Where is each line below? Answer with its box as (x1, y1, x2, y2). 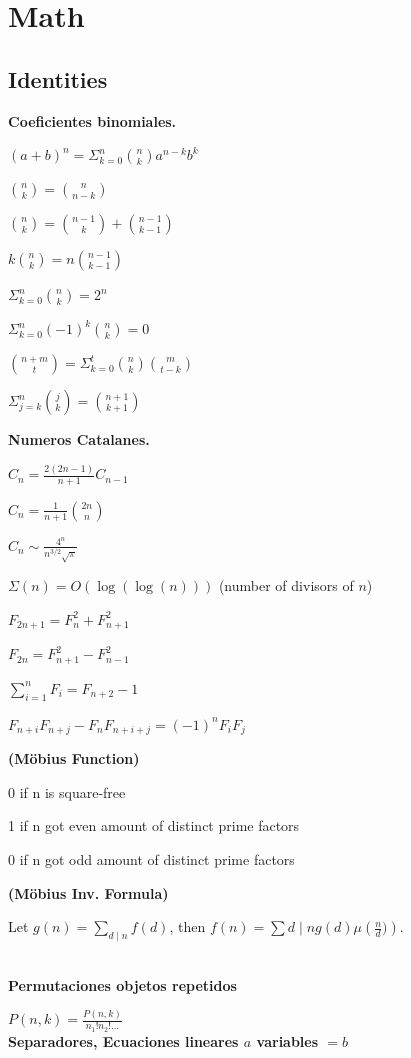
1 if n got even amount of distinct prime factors (8, 815, 300, 836)
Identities (8, 63, 108, 94)
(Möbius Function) (8, 748, 140, 769)
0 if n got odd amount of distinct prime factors (8, 848, 295, 869)
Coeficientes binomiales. (8, 110, 177, 131)
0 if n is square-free (8, 781, 126, 802)
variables (256, 1030, 319, 1051)
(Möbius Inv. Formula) (8, 882, 169, 903)
